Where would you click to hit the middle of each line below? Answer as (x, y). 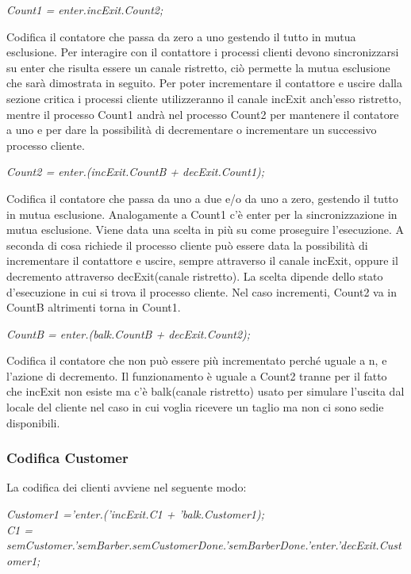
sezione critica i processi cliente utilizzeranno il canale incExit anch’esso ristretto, (204, 98)
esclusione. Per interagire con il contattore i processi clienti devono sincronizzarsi (203, 52)
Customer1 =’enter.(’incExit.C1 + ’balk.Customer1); (136, 514)
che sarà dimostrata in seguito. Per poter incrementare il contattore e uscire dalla (204, 83)
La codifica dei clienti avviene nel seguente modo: (127, 487)
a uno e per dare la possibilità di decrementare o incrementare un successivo (192, 130)
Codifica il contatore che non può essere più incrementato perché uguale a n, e (197, 360)
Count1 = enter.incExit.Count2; (85, 10)
